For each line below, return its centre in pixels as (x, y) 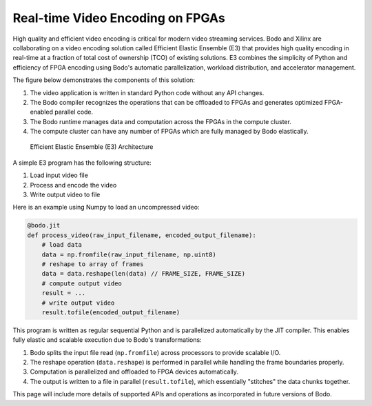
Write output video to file (65, 195)
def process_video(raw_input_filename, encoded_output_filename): (142, 235)
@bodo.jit (44, 225)
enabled (41, 112)
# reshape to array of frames (93, 264)
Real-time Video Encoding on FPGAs (119, 18)
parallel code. (74, 112)
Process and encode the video (73, 185)
